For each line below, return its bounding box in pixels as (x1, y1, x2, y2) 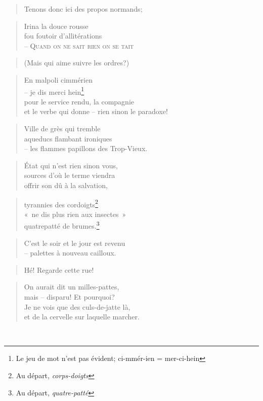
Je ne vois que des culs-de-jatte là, (24, 301, 130, 312)
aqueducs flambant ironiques (24, 133, 112, 143)
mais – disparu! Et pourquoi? (24, 291, 115, 302)
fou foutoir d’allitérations (24, 30, 102, 41)
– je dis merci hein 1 (24, 85, 84, 97)
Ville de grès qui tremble (24, 123, 101, 133)
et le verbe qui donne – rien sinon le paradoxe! (24, 106, 168, 117)
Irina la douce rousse (24, 20, 89, 31)
